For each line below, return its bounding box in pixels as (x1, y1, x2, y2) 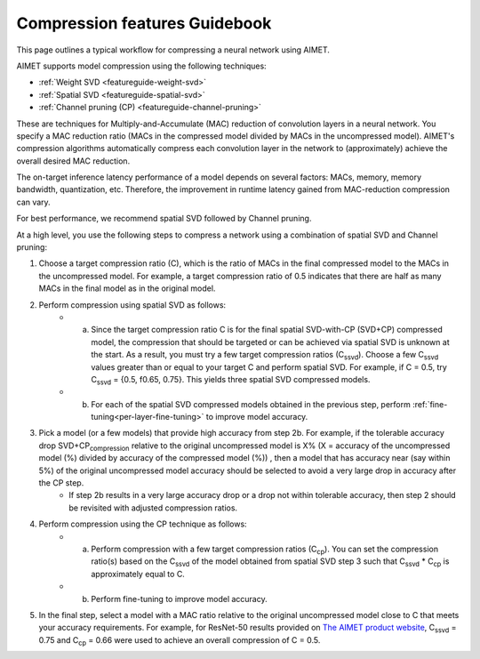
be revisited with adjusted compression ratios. (68, 502, 238, 513)
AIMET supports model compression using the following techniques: (16, 60, 267, 71)
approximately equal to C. (91, 568, 186, 579)
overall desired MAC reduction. (16, 156, 131, 166)
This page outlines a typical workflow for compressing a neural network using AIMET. (16, 44, 331, 55)
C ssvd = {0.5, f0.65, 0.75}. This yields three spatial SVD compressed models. (91, 374, 371, 387)
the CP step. (38, 478, 84, 488)
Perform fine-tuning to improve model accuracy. (91, 593, 268, 604)
